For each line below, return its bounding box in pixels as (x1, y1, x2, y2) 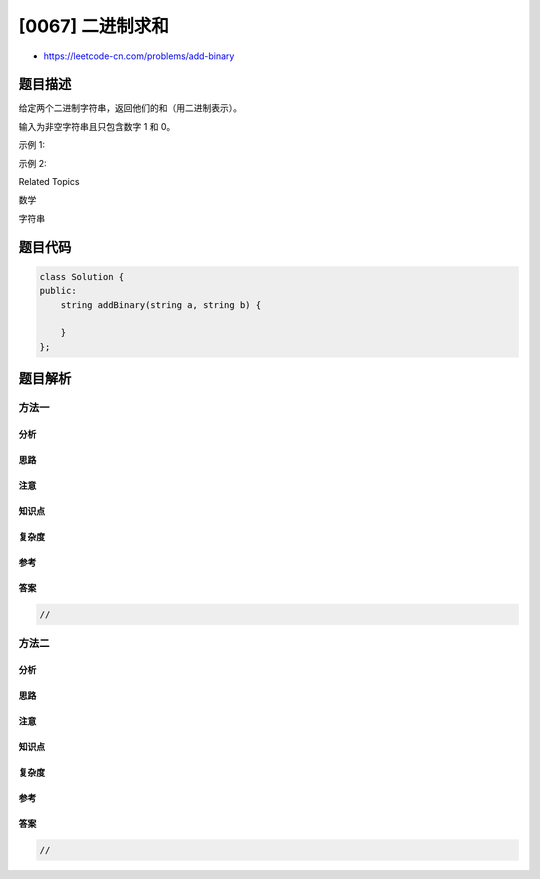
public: (39, 285, 77, 297)
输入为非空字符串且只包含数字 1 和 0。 (18, 120, 176, 132)
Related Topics (18, 176, 80, 188)
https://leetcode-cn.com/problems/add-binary (43, 50, 235, 62)
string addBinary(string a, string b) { (60, 299, 262, 310)
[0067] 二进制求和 (18, 15, 169, 37)
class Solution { (39, 271, 125, 282)
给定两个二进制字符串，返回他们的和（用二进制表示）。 (18, 102, 242, 114)
